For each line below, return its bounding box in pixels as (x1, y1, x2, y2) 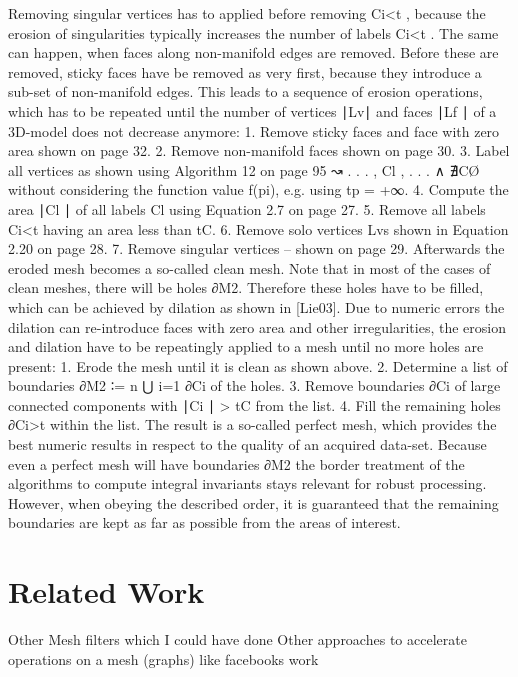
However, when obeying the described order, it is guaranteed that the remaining (8, 492, 499, 513)
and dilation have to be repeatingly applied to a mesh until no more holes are (8, 336, 484, 357)
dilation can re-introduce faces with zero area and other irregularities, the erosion (8, 316, 506, 337)
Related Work (8, 571, 205, 612)
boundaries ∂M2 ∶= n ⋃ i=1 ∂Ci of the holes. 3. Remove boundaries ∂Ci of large (8, 375, 501, 396)
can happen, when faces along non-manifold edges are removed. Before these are (8, 42, 499, 63)
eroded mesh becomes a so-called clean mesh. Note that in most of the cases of (8, 257, 491, 278)
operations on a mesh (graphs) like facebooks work (8, 648, 319, 669)
